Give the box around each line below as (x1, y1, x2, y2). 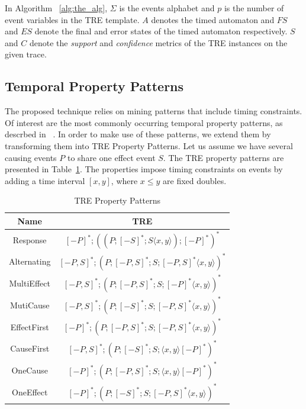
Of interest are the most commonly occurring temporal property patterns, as (5, 116, 283, 128)
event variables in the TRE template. (5, 13, 140, 25)
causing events (5, 151, 57, 163)
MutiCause (9, 298, 50, 311)
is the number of (224, 2, 284, 14)
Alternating (9, 255, 51, 268)
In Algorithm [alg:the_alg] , (5, 2, 108, 14)
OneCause (11, 364, 48, 376)
